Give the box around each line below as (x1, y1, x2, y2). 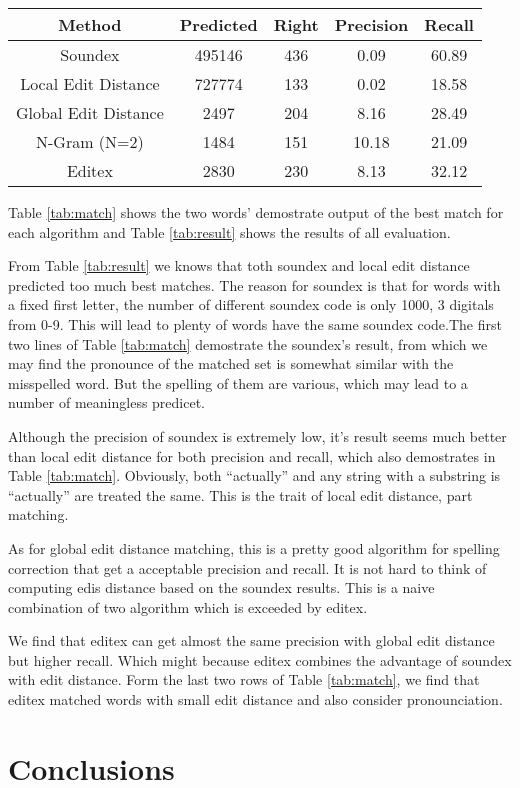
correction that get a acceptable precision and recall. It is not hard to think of (8, 557, 487, 578)
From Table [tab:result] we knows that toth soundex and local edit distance (8, 255, 470, 276)
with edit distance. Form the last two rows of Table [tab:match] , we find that (8, 669, 480, 690)
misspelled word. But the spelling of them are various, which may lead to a (8, 372, 468, 393)
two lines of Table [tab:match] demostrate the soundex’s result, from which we (8, 333, 488, 354)
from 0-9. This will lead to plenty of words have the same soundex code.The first (8, 313, 502, 334)
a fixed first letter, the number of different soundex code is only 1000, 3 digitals (8, 294, 494, 315)
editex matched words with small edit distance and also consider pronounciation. (8, 689, 503, 710)
